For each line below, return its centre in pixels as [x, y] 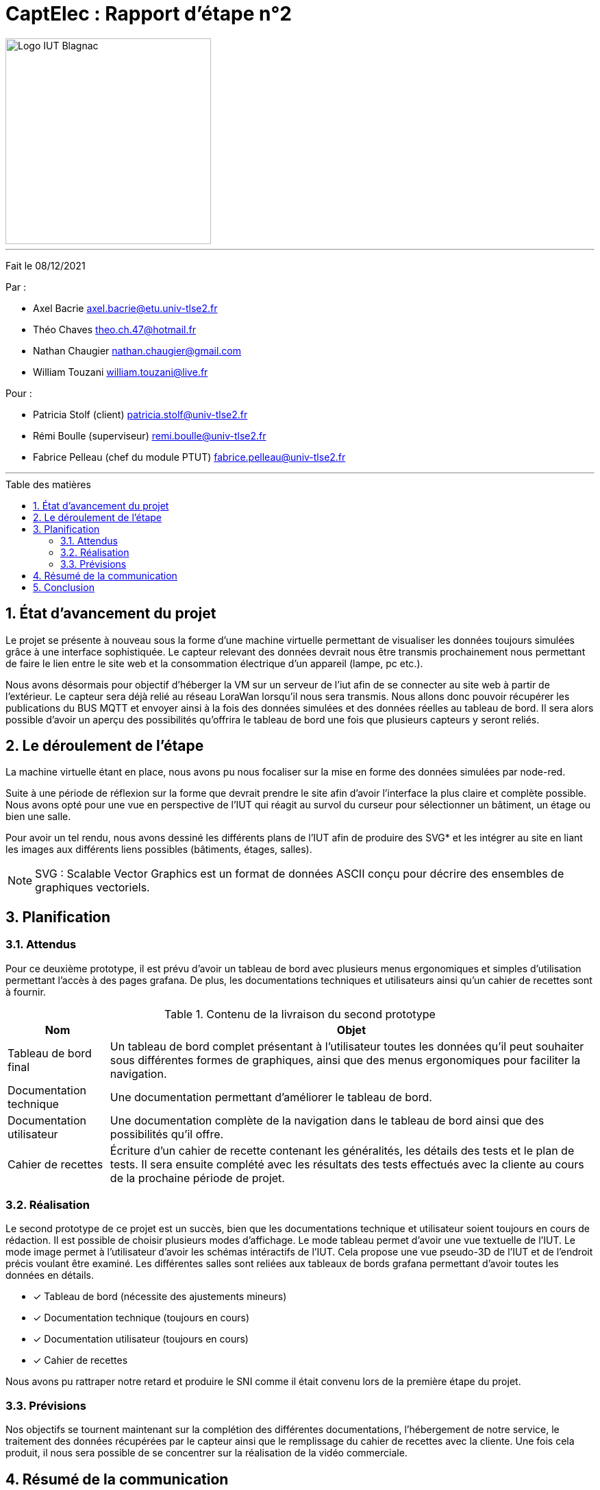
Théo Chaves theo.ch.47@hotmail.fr [114, 329]
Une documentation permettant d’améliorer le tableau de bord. [271, 1097]
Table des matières [48, 484]
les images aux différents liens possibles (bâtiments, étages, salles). [159, 850]
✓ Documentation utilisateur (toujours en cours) [141, 1339]
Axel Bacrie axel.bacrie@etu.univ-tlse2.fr [125, 308]
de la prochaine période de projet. [197, 1178]
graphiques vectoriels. [92, 888]
